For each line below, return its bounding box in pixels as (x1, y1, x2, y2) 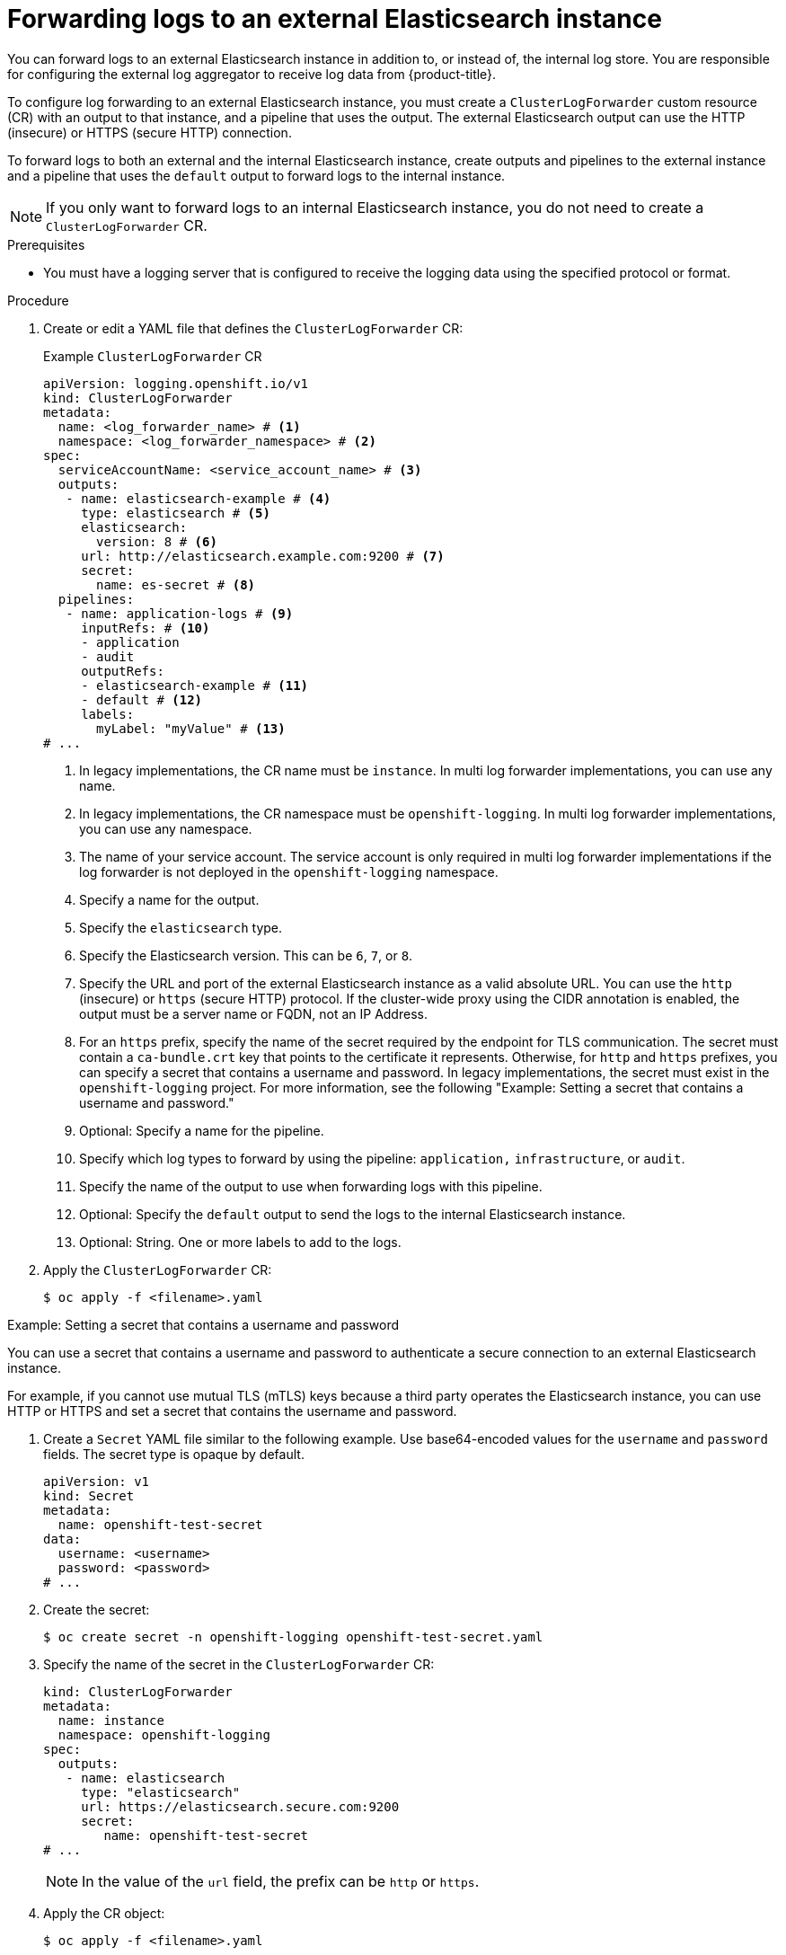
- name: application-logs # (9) (66, 606, 294, 621)
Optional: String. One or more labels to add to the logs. (79, 1234, 402, 1250)
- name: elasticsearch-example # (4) (66, 491, 331, 506)
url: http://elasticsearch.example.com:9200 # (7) (81, 548, 445, 563)
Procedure (7, 292, 69, 308)
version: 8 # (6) (96, 534, 217, 549)
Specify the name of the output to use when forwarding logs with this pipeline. (79, 1178, 543, 1194)
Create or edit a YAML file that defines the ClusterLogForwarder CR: (43, 320, 464, 336)
